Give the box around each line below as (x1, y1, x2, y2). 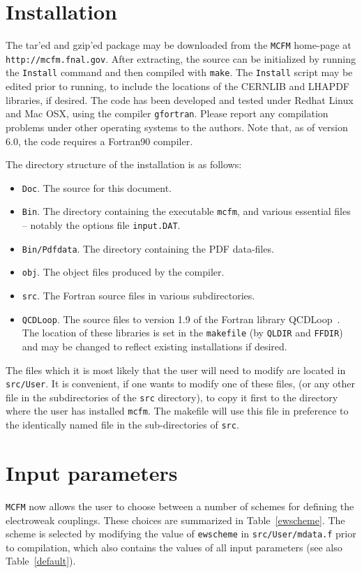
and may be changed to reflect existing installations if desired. (22, 338, 287, 353)
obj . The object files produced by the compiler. (22, 265, 225, 279)
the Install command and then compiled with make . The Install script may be (6, 65, 353, 80)
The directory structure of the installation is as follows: (6, 157, 242, 172)
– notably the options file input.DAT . (22, 218, 181, 232)
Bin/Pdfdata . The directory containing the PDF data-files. (22, 241, 274, 255)
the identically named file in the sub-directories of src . (6, 417, 239, 432)
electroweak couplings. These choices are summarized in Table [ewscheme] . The (6, 512, 345, 527)
